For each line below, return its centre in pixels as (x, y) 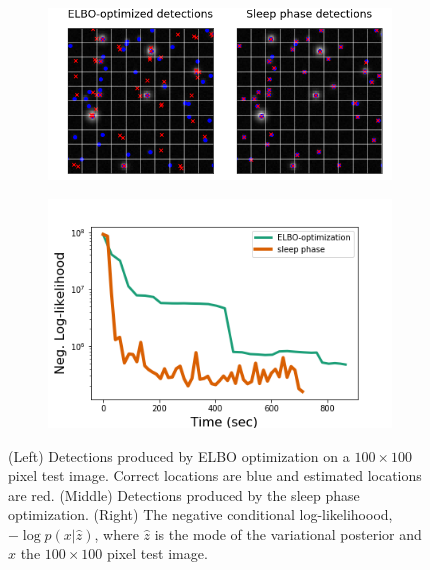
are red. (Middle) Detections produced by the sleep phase (184, 494)
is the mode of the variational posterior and (288, 533)
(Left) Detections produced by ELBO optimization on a (179, 455)
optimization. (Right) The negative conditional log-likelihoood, (200, 514)
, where (116, 533)
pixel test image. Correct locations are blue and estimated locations (215, 475)
